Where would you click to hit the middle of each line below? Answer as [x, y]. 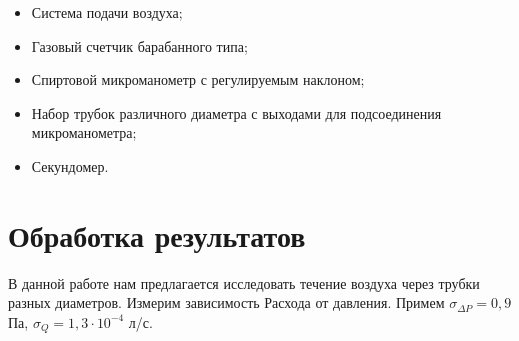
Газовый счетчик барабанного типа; [139, 45]
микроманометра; [84, 132]
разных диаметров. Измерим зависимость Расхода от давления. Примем [226, 302]
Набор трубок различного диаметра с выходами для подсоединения [236, 112]
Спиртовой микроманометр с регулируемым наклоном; [198, 79]
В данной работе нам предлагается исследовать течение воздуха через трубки [244, 282]
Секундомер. [70, 165]
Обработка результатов [157, 234]
